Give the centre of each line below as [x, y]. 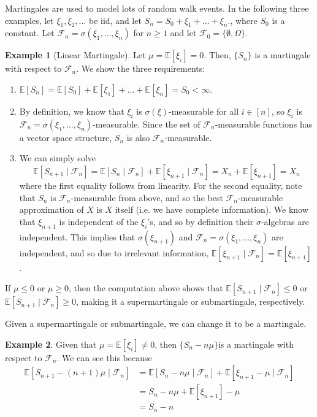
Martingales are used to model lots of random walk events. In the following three [157, 8]
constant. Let [30, 33]
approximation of [52, 209]
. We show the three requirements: [141, 68]
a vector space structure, [66, 137]
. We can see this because [104, 357]
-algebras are [285, 221]
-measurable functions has [264, 124]
